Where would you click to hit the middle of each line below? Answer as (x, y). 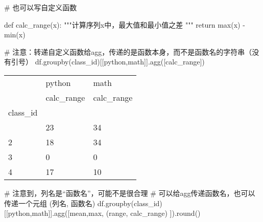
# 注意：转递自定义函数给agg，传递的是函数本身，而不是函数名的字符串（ (128, 51)
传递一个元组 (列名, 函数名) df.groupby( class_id (82, 203)
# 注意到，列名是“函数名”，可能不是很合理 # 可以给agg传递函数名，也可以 (130, 193)
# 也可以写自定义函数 (41, 7)
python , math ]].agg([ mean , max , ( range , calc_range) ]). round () (104, 213)
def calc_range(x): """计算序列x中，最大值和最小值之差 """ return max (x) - (125, 24)
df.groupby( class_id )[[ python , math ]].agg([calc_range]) (120, 62)
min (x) (15, 35)
